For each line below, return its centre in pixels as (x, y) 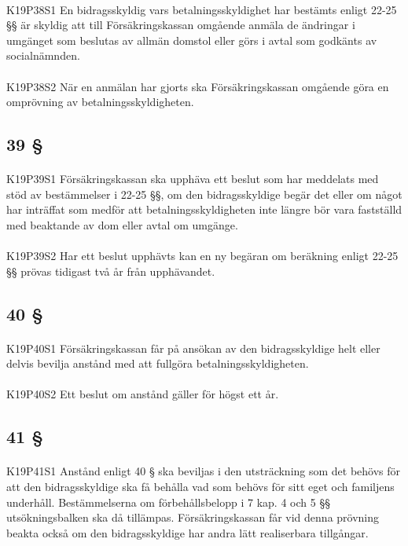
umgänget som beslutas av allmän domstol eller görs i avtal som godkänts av (192, 40)
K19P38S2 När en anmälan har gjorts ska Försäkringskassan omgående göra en (198, 86)
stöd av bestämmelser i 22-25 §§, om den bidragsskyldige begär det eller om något (204, 194)
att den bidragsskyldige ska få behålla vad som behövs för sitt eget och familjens (200, 486)
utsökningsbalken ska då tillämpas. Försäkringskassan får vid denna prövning (193, 517)
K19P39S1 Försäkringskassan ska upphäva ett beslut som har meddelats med (193, 179)
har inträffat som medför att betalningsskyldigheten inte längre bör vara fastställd (204, 209)
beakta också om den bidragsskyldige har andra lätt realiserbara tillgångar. (187, 532)
